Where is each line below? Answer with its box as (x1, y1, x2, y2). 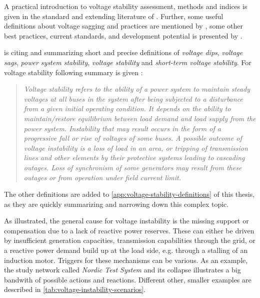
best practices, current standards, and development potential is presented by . (4, 30, 242, 41)
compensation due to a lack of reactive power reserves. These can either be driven (4, 225, 254, 235)
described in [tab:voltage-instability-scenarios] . (4, 284, 146, 294)
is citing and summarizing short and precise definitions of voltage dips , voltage (4, 47, 243, 58)
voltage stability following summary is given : (4, 67, 143, 77)
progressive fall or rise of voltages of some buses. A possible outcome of (23, 133, 242, 143)
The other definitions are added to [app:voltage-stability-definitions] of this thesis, (4, 189, 255, 199)
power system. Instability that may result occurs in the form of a (23, 123, 221, 133)
